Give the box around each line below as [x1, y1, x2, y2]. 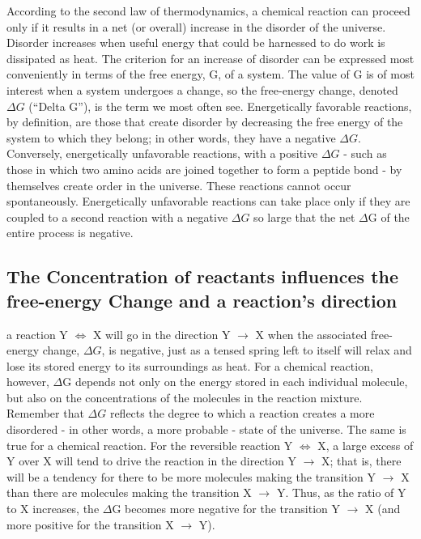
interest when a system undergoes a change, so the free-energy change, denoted [6, 81, 398, 98]
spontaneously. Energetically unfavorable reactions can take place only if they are [6, 193, 410, 210]
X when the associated [255, 325, 368, 342]
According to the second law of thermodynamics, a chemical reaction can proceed [6, 2, 410, 19]
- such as [343, 145, 387, 162]
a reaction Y [6, 325, 68, 342]
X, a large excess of [317, 436, 414, 453]
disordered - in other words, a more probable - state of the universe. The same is [6, 421, 406, 438]
